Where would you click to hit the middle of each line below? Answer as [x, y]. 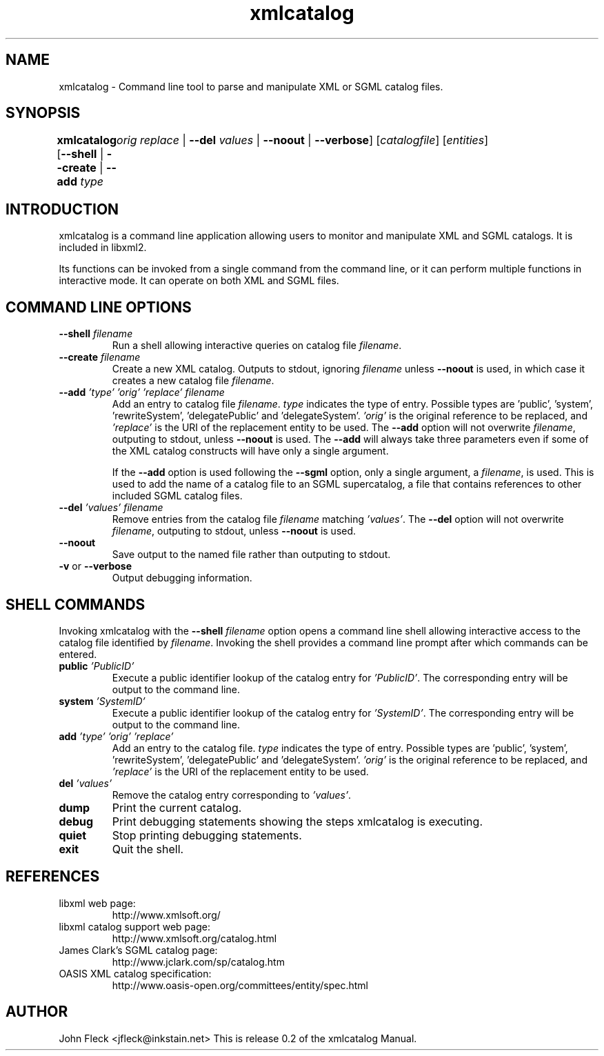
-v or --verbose [95, 566]
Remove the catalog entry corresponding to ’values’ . [232, 795]
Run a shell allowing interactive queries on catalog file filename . [257, 346]
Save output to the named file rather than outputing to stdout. [251, 555]
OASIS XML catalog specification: [135, 973]
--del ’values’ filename [111, 508]
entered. [78, 654]
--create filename [100, 357]
